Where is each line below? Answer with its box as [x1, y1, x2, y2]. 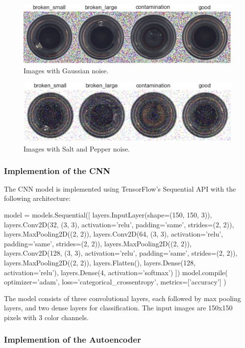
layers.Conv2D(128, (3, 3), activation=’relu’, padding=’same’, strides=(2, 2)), [4, 248, 238, 258]
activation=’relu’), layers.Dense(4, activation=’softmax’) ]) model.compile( [4, 267, 228, 277]
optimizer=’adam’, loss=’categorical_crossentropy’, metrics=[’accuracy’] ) [4, 277, 226, 287]
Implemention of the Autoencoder [4, 333, 141, 345]
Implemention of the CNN [4, 164, 111, 176]
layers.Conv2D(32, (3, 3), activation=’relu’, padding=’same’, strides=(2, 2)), [4, 219, 234, 229]
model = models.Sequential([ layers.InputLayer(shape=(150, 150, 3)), [4, 210, 212, 220]
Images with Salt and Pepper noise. [24, 144, 130, 154]
